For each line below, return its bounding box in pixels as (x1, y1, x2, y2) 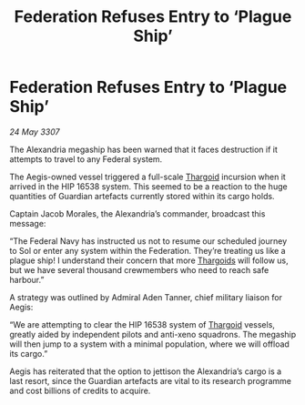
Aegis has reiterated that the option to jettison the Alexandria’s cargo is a (9, 366, 282, 377)
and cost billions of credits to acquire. (9, 385, 151, 396)
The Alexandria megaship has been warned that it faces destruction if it (9, 144, 278, 155)
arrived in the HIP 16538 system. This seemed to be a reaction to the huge (9, 180, 289, 192)
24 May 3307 (9, 126, 60, 137)
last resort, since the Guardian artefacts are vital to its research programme (9, 375, 291, 386)
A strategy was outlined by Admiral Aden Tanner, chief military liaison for (9, 291, 282, 302)
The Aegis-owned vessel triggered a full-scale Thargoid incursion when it (9, 171, 287, 182)
